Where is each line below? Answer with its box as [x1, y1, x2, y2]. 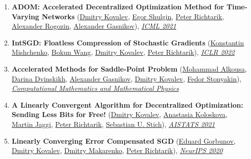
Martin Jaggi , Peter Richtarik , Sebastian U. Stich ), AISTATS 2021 [11, 119, 215, 129]
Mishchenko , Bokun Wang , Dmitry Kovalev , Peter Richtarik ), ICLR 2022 [11, 47, 235, 57]
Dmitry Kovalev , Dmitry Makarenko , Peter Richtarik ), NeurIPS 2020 [11, 145, 223, 156]
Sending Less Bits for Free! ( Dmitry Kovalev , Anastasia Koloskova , [11, 109, 228, 119]
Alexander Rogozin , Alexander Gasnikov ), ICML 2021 [11, 21, 177, 31]
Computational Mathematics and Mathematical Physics [11, 83, 179, 93]
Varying [11, 11, 40, 21]
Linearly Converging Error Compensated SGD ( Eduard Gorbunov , [11, 135, 236, 146]
